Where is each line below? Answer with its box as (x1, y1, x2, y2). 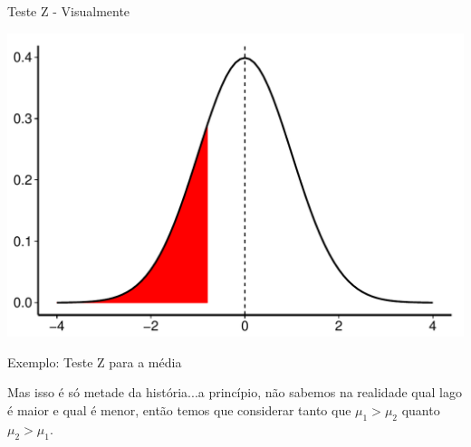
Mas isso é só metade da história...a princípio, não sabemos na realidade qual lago (7, 383, 462, 402)
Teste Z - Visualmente (7, 2, 130, 20)
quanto (401, 401, 440, 420)
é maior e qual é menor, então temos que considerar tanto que (7, 401, 351, 420)
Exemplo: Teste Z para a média (7, 352, 182, 371)
